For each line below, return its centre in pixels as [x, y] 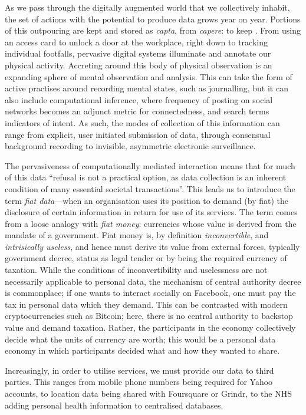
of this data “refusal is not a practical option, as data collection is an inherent [146, 177]
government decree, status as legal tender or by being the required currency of [146, 258]
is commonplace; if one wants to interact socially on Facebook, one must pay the [150, 293]
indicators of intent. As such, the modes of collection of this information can [142, 122]
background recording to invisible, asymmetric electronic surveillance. [130, 146]
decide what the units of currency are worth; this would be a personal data [140, 339]
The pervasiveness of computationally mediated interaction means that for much [150, 165]
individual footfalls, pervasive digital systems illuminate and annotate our [138, 53]
